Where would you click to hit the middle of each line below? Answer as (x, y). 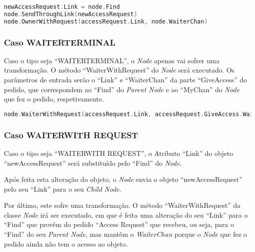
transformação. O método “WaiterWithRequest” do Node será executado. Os (119, 70)
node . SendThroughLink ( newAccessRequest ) (71, 14)
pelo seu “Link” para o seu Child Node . (63, 189)
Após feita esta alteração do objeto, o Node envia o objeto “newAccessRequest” (123, 179)
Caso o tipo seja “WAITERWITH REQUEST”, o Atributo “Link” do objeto (119, 153)
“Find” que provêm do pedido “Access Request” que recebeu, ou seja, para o (119, 224)
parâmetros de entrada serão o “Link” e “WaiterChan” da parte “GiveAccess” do (126, 80)
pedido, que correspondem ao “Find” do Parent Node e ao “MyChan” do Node (122, 89)
